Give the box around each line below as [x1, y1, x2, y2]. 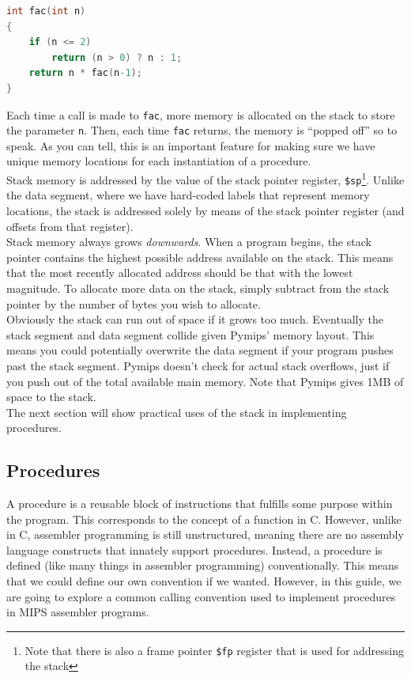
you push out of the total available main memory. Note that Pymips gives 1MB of [6, 373, 404, 389]
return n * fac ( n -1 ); [28, 67, 142, 79]
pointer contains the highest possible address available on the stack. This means [6, 248, 394, 265]
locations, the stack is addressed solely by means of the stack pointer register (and [6, 202, 405, 218]
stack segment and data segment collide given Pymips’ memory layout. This [6, 326, 375, 343]
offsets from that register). [6, 218, 134, 234]
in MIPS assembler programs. [6, 604, 149, 620]
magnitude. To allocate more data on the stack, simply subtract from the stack [6, 279, 390, 296]
